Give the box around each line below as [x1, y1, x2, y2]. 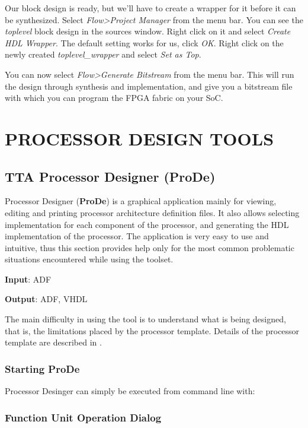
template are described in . [5, 336, 102, 348]
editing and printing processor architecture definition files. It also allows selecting [5, 206, 300, 218]
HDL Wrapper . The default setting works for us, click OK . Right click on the [5, 36, 284, 49]
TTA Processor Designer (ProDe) [5, 167, 216, 185]
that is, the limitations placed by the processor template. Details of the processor [5, 324, 300, 337]
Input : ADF [5, 272, 52, 285]
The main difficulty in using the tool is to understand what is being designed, [5, 313, 286, 325]
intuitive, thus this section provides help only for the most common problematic [5, 241, 294, 253]
